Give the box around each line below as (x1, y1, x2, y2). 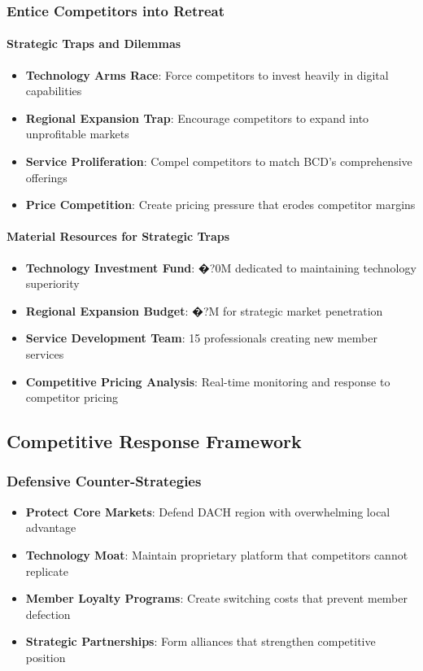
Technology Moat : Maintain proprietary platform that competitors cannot (25, 546, 408, 563)
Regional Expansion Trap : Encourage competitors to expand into (25, 109, 369, 126)
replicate (25, 562, 68, 579)
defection (25, 605, 71, 622)
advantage (25, 519, 76, 536)
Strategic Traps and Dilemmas (7, 35, 181, 52)
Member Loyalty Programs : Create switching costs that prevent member (25, 590, 408, 607)
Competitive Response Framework (7, 429, 302, 454)
